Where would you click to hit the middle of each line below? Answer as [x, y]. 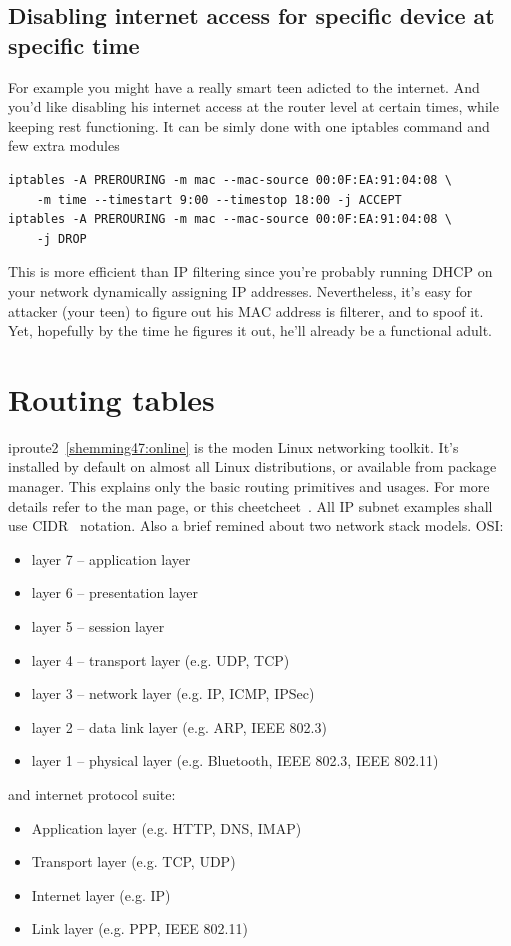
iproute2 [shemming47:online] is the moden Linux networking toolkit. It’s [233, 446]
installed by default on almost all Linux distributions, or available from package [252, 466]
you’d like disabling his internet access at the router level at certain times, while [253, 106]
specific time [74, 44]
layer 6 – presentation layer [115, 592]
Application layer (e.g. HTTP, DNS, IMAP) [166, 827]
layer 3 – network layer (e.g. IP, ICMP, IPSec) [173, 693]
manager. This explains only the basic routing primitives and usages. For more [249, 486]
